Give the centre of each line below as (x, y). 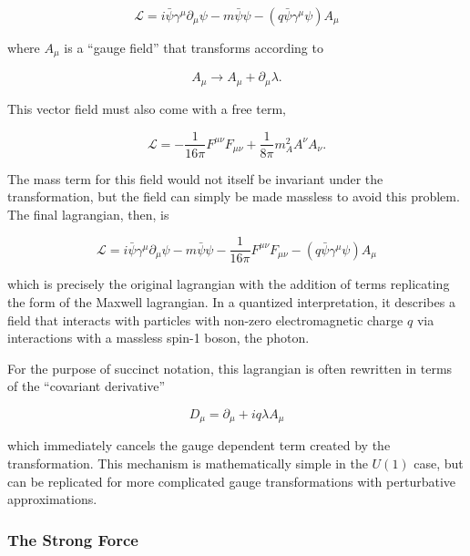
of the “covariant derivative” (87, 386)
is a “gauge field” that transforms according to (194, 47)
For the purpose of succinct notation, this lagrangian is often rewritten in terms (230, 368)
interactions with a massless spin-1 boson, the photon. (158, 338)
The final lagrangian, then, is (88, 214)
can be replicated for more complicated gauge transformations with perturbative (231, 481)
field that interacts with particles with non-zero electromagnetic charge (205, 319)
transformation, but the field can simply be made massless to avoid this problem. (234, 196)
